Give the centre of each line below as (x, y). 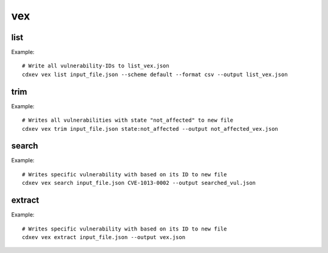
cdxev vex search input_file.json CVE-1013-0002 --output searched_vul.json (139, 183)
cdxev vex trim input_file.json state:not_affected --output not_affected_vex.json (150, 129)
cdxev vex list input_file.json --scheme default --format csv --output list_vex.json (155, 74)
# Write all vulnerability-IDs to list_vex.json (96, 66)
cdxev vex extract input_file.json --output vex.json (104, 237)
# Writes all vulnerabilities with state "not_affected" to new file (128, 120)
